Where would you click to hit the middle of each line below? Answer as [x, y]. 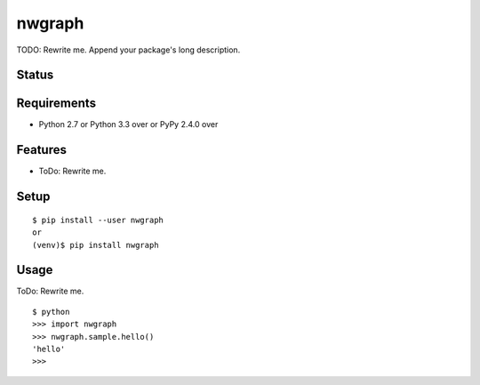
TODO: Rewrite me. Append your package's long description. [128, 50]
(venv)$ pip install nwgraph [96, 245]
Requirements [56, 104]
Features [41, 150]
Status [35, 75]
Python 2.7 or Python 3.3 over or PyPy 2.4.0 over [128, 124]
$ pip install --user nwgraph [98, 220]
